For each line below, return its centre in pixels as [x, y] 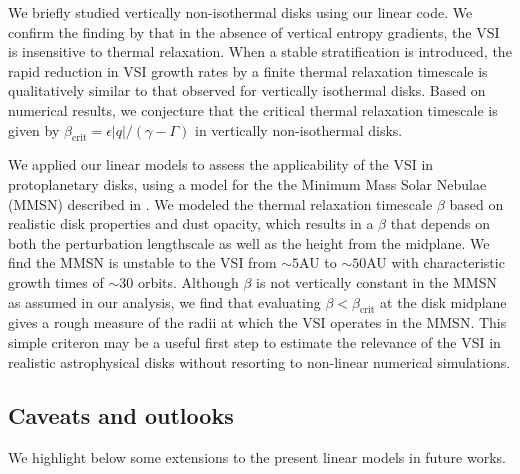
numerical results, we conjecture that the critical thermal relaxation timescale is [253, 109]
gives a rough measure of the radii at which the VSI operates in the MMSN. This [257, 322]
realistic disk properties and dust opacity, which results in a [191, 223]
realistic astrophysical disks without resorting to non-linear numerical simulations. [259, 361]
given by [34, 129]
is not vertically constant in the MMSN [376, 281]
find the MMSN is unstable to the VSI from [142, 262]
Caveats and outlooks [121, 415]
